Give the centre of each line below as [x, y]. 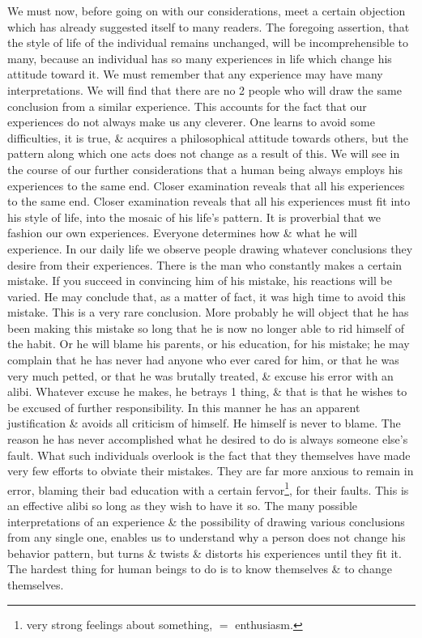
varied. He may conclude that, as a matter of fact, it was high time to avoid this [207, 296]
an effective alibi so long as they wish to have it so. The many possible [183, 506]
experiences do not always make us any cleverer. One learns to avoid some [191, 122]
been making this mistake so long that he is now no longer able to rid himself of [206, 328]
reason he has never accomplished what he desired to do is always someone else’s [208, 439]
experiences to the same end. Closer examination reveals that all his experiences [206, 185]
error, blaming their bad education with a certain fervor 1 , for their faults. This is [208, 488]
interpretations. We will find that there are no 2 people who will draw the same [205, 89]
